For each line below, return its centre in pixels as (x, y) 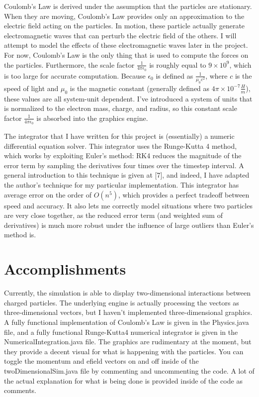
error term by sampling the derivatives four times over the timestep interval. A (124, 165)
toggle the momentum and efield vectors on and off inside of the (101, 361)
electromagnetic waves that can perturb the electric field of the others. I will (120, 35)
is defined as (174, 75)
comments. (20, 390)
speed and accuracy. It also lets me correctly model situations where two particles (128, 205)
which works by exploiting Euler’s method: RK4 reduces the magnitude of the (123, 155)
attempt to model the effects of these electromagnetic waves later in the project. (126, 45)
